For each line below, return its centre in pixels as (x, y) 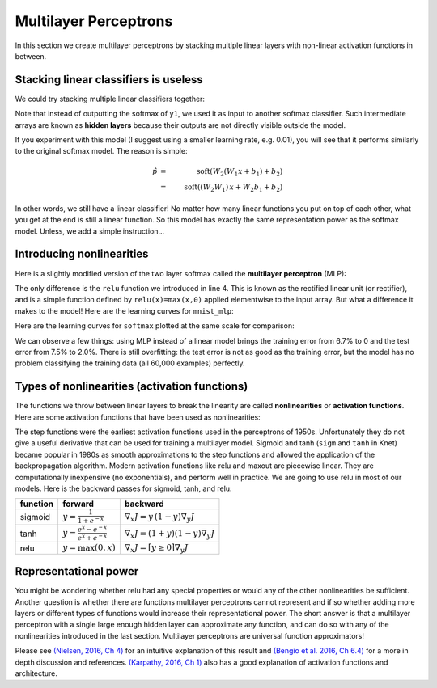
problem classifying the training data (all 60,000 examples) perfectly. (130, 363)
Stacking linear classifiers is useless (109, 80)
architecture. (36, 673)
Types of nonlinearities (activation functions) (132, 387)
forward (78, 504)
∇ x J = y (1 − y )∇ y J (159, 518)
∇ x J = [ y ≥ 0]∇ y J (156, 549)
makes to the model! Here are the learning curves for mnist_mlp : (124, 310)
